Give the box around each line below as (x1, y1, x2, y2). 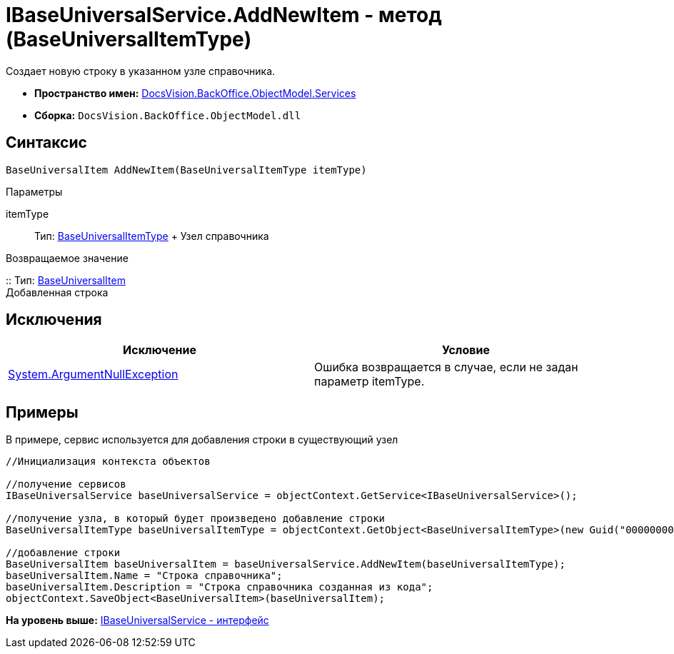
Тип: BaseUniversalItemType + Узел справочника (34, 229, 269, 242)
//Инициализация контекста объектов (6, 456, 211, 468)
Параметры (6, 185, 63, 198)
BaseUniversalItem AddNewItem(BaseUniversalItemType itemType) (6, 163, 367, 176)
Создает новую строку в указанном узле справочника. (6, 64, 276, 77)
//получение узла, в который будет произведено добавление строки (6, 513, 386, 525)
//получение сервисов (6, 478, 126, 491)
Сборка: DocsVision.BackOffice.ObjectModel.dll (34, 109, 301, 121)
